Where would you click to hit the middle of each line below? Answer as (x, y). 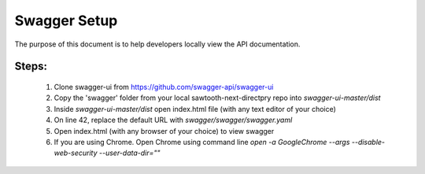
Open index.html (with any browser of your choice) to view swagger (164, 131)
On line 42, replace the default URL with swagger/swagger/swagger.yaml (173, 120)
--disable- (368, 142)
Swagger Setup (66, 20)
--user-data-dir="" (129, 153)
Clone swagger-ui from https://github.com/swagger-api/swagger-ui (164, 87)
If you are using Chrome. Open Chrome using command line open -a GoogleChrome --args (202, 142)
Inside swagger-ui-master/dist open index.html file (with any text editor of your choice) (195, 109)
